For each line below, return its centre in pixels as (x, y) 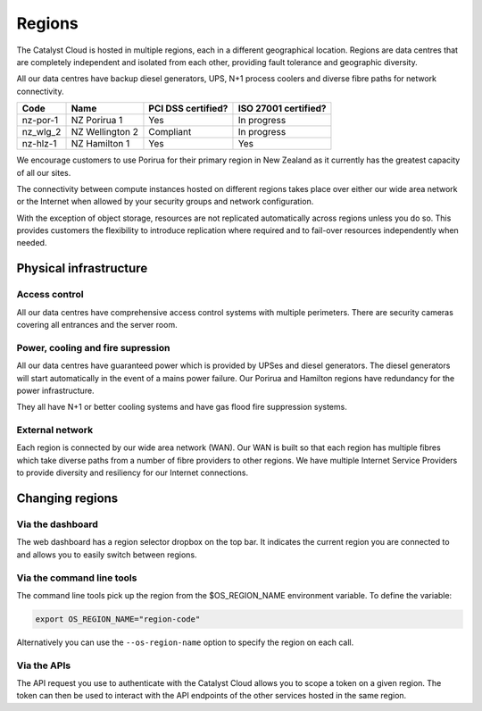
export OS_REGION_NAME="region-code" (118, 619)
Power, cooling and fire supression (93, 347)
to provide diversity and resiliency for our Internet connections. (133, 473)
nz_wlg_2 (42, 132)
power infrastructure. (55, 390)
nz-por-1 (40, 121)
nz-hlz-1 (39, 144)
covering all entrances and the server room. (97, 325)
